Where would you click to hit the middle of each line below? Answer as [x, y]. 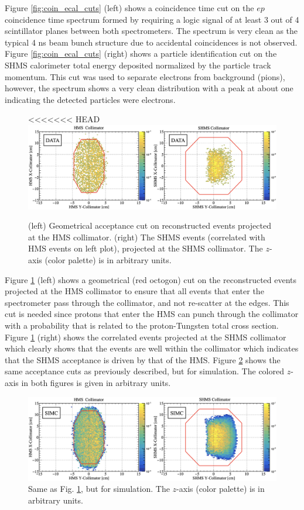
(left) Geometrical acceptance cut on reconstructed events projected [150, 225]
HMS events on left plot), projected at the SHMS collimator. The [146, 248]
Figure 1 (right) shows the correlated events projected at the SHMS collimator [146, 337]
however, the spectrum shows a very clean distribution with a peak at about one [149, 88]
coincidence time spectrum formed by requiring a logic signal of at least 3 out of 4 [152, 19]
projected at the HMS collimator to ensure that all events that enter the [134, 291]
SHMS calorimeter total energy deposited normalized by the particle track [138, 65]
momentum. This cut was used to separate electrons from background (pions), [145, 76]
